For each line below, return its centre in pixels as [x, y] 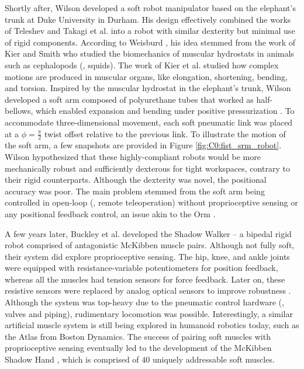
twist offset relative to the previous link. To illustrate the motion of [165, 133]
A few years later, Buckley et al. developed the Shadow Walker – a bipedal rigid [148, 233]
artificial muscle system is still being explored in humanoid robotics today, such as [152, 325]
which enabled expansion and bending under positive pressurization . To [165, 111]
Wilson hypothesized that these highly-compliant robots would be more [133, 156]
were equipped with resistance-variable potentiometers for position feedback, [141, 268]
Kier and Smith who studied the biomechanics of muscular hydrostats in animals [149, 53]
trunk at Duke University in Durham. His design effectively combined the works [148, 19]
